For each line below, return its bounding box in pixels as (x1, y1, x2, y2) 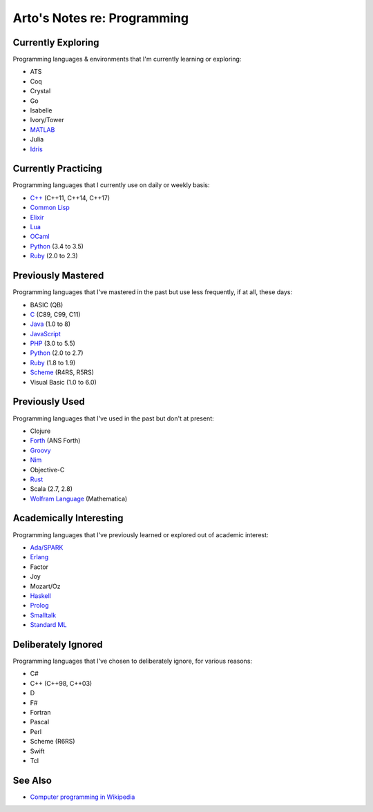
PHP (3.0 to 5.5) (30, 339, 76, 348)
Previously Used (12, 396, 86, 407)
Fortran (30, 708, 51, 716)
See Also (12, 774, 52, 786)
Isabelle (30, 106, 52, 115)
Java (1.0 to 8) (30, 320, 71, 328)
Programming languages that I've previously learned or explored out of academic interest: (12, 530, 269, 539)
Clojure (30, 427, 51, 435)
